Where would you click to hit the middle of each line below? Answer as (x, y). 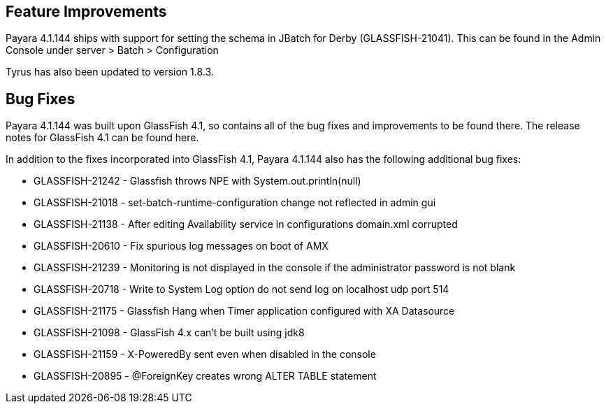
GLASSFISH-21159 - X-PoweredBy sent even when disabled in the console (205, 354)
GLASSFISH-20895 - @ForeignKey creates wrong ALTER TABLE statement (205, 376)
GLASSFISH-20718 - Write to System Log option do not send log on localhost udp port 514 (241, 289)
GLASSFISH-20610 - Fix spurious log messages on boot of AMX (181, 246)
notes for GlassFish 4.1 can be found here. (102, 138)
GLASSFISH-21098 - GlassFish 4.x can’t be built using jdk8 (169, 333)
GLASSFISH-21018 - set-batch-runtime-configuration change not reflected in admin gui (235, 203)
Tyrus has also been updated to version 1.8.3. (110, 72)
